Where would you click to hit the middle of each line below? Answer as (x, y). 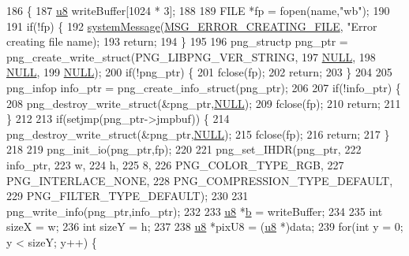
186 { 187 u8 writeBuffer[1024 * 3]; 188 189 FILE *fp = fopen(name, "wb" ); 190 (198, 10)
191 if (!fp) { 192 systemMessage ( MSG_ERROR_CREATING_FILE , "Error (192, 26)
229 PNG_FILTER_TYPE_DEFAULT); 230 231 (128, 196)
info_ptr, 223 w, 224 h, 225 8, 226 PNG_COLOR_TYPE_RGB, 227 (175, 164)
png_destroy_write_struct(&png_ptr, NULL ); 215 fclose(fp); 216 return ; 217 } (198, 134)
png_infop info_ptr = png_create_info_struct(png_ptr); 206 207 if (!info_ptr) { (204, 87)
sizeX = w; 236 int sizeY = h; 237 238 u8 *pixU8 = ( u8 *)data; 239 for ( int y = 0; (205, 226)
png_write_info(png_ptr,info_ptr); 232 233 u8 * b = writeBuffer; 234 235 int (195, 211)
